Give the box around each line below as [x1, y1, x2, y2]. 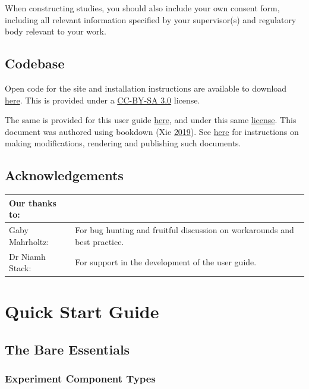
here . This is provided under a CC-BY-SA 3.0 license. [5, 93, 200, 106]
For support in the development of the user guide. [75, 256, 257, 268]
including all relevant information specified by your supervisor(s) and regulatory [5, 13, 297, 26]
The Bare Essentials [5, 340, 130, 358]
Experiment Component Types [5, 371, 156, 386]
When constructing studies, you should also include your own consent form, [5, 2, 280, 14]
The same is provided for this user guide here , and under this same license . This [5, 114, 297, 126]
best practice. [75, 235, 124, 247]
